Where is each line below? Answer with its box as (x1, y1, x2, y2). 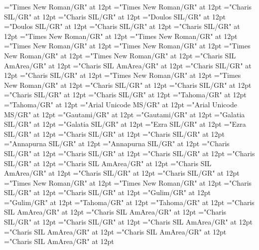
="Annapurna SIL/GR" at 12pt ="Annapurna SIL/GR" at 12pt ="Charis (4, 138, 230, 149)
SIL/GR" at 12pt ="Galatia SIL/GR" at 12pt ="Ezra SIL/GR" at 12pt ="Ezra (4, 119, 246, 129)
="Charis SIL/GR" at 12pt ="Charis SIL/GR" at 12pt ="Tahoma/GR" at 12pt (4, 89, 247, 100)
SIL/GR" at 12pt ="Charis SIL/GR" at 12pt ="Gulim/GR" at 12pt (4, 187, 211, 198)
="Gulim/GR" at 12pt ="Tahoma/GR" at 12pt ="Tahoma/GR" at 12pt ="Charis (4, 197, 255, 207)
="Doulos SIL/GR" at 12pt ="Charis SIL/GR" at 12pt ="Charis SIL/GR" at (4, 21, 240, 31)
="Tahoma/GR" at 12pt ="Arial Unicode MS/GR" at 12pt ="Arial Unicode (4, 99, 237, 109)
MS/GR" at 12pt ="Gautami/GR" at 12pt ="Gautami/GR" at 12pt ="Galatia (4, 109, 245, 119)
